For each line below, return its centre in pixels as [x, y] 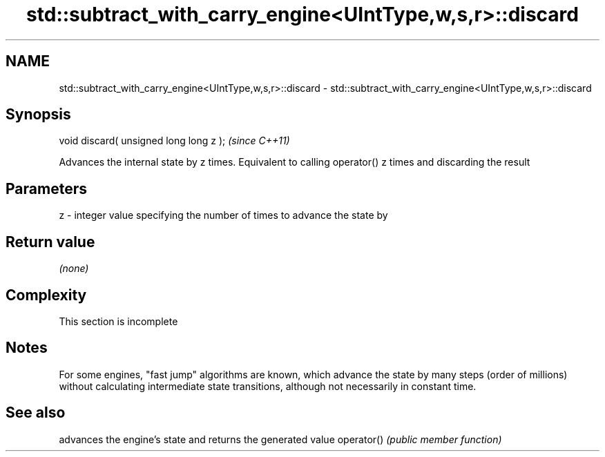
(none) [74, 269]
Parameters [46, 188]
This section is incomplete [118, 321]
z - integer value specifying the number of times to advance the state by [223, 215]
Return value [50, 242]
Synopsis [38, 115]
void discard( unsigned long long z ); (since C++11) [174, 141]
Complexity [46, 295]
